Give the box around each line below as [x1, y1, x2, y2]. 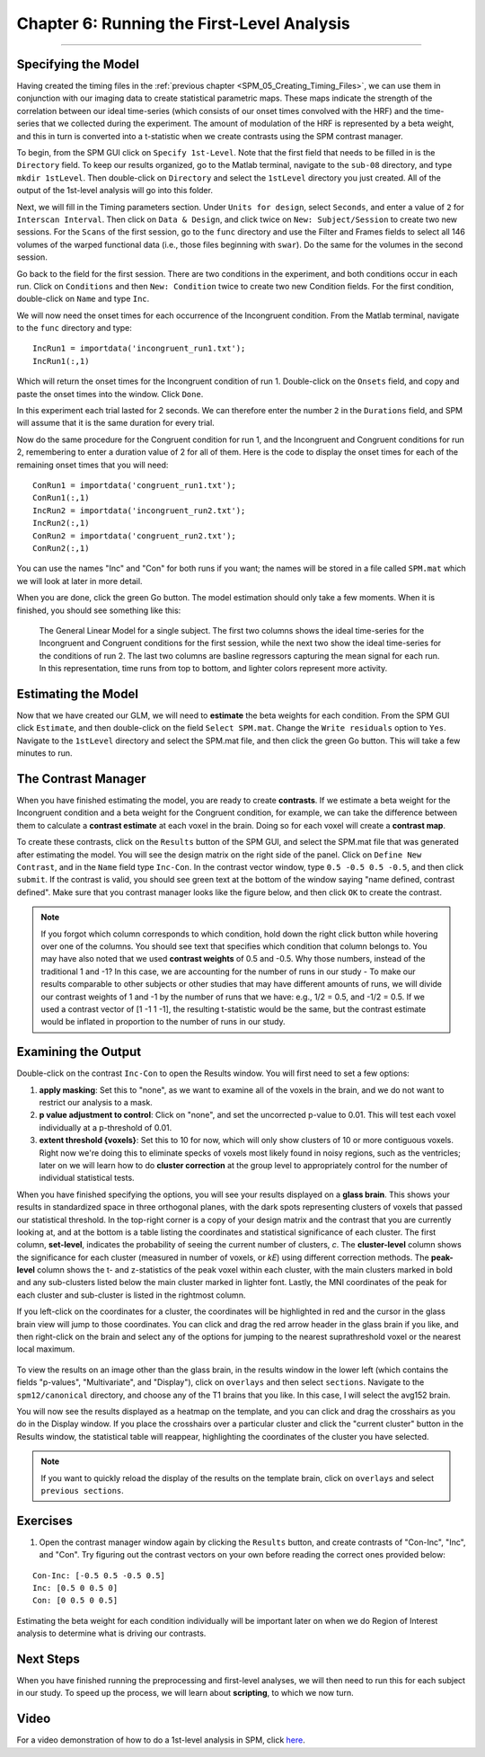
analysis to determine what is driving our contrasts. [16, 1628, 207, 1639]
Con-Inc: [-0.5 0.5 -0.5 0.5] [32, 1570, 166, 1581]
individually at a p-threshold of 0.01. [39, 1122, 172, 1132]
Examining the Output [16, 1044, 142, 1060]
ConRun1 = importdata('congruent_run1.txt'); [32, 481, 237, 490]
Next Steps [16, 1652, 80, 1666]
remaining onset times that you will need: [16, 459, 169, 470]
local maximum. [16, 1344, 75, 1354]
